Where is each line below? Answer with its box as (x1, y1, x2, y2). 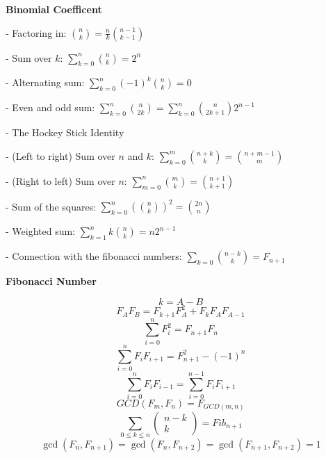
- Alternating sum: (6, 75, 85, 90)
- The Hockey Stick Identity (6, 125, 124, 140)
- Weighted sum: (6, 224, 76, 238)
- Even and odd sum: (6, 100, 95, 115)
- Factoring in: (6, 25, 67, 40)
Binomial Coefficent (6, 2, 102, 16)
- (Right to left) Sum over (6, 173, 115, 188)
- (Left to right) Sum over (6, 148, 115, 163)
